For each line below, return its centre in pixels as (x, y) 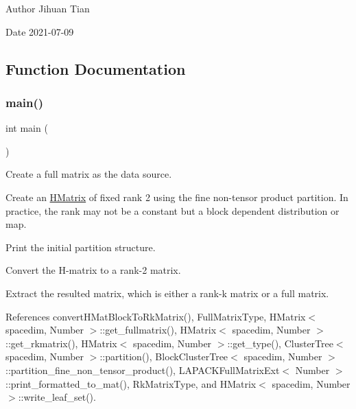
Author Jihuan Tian (48, 8)
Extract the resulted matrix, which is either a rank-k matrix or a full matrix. (167, 293)
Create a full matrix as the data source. (89, 174)
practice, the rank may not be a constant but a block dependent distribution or (173, 210)
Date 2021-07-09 (40, 31)
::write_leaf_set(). (57, 397)
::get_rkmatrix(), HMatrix (61, 343)
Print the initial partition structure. (81, 247)
